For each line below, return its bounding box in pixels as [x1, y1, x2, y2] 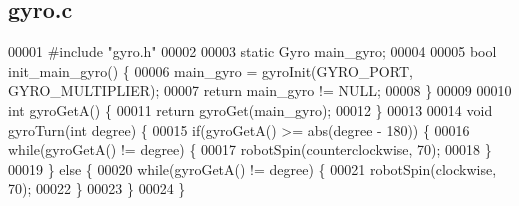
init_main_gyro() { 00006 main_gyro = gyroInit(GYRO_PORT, [8, 60, 413, 81]
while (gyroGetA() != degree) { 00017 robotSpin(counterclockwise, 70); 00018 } [8, 139, 492, 160]
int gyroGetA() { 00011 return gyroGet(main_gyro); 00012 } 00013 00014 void [8, 99, 493, 120]
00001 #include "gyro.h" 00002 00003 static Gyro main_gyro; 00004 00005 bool [8, 41, 497, 62]
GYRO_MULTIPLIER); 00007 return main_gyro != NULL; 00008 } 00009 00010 [8, 80, 512, 101]
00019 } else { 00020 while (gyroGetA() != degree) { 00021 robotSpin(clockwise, [8, 158, 497, 179]
